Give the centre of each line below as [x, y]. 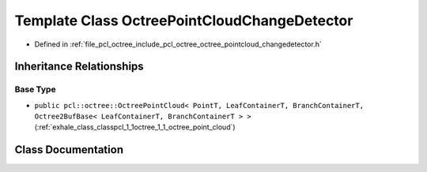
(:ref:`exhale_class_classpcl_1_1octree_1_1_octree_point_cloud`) [135, 127]
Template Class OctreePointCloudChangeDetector [184, 21]
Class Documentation [69, 150]
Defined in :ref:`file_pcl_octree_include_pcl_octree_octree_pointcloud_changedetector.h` [178, 44]
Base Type [35, 89]
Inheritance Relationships [79, 67]
